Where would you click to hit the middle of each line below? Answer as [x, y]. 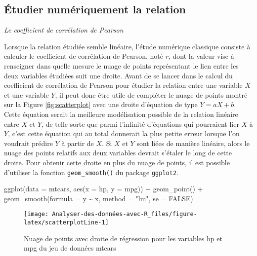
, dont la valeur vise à [201, 56]
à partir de [78, 143]
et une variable [26, 94]
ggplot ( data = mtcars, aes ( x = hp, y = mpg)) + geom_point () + [104, 189]
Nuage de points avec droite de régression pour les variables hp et [123, 238]
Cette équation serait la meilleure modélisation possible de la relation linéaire [121, 114]
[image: [36, 214]
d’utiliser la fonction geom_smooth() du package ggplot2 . [91, 172]
